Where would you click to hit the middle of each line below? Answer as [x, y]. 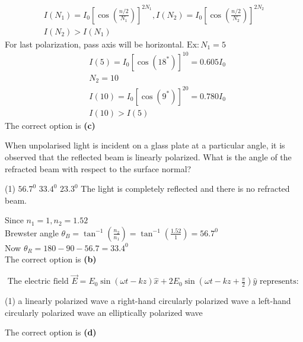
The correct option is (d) [51, 332]
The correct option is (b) [51, 259]
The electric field [38, 282]
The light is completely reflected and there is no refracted [185, 189]
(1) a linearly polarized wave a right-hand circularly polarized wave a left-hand [148, 301]
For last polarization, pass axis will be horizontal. [95, 44]
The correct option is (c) [50, 125]
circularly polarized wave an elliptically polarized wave [104, 312]
